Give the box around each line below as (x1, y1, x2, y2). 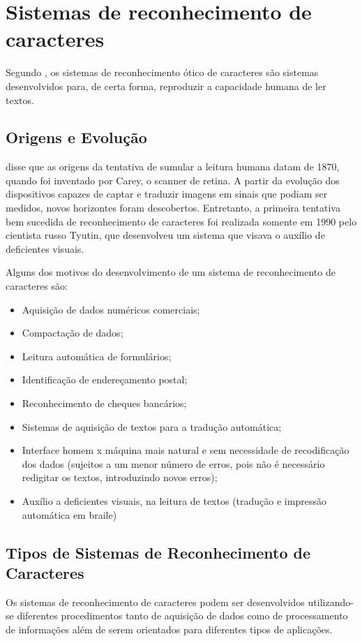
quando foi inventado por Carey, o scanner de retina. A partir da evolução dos (6, 172, 340, 187)
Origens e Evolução (6, 126, 147, 148)
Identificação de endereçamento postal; (22, 372, 188, 387)
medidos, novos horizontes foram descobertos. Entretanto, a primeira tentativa (6, 200, 340, 215)
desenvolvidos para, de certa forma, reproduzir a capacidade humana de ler (6, 78, 326, 93)
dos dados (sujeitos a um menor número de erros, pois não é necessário (22, 456, 325, 471)
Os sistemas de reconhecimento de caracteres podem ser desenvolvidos (6, 594, 305, 609)
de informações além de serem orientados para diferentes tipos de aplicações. (6, 621, 333, 636)
